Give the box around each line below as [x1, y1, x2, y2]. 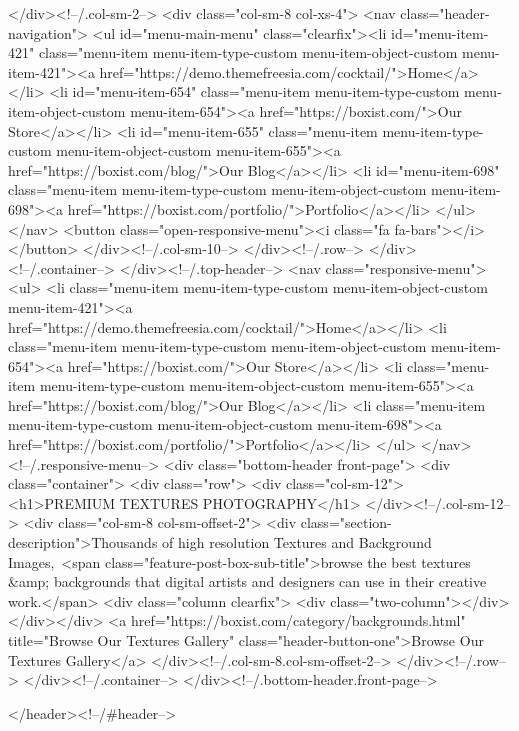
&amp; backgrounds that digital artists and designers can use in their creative [8, 571, 487, 592]
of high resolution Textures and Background [162, 532, 432, 553]
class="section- [300, 512, 392, 533]
